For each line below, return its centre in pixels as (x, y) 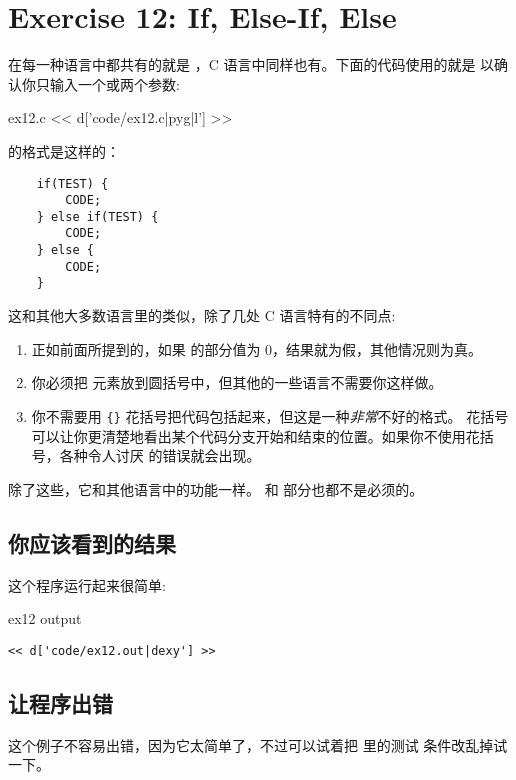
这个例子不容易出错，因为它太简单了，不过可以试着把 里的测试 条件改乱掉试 (258, 744)
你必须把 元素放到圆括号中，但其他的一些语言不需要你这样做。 (237, 382)
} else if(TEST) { (97, 216)
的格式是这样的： (64, 150)
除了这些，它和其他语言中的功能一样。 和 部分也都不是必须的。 (216, 488)
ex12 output (45, 618)
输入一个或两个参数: (114, 83)
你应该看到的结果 (92, 542)
